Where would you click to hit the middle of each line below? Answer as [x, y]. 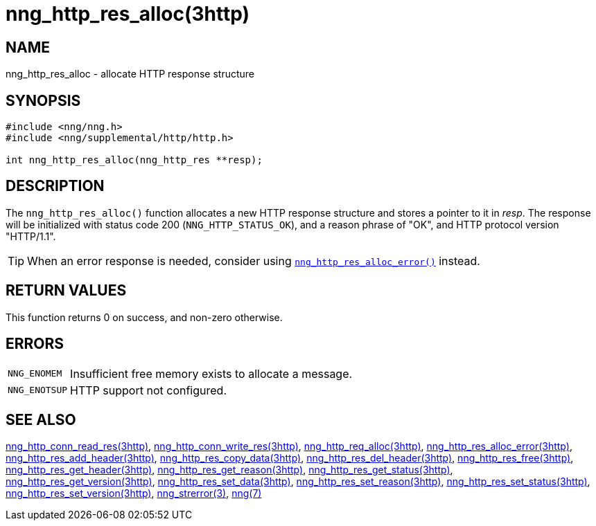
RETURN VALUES [66, 291]
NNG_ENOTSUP [38, 390]
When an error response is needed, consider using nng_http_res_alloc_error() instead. [254, 261]
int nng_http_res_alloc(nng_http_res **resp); [134, 160]
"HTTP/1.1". [31, 236]
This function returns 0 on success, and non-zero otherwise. [144, 317]
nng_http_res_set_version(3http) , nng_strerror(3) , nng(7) [134, 493]
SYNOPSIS [43, 100]
